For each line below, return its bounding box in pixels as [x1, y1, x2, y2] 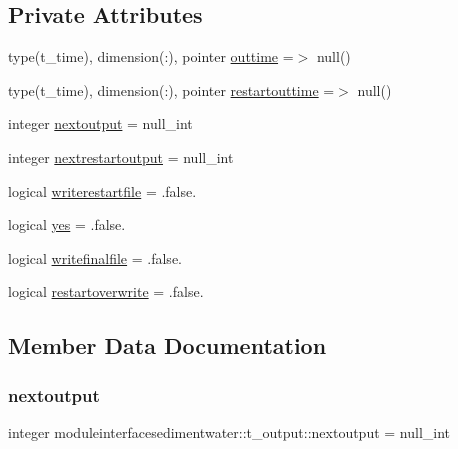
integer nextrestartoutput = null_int [8, 146, 234, 167]
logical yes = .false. [8, 214, 126, 235]
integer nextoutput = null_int [8, 113, 193, 134]
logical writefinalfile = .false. [8, 247, 182, 268]
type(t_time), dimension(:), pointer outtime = [8, 46, 294, 67]
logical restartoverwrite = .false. [8, 281, 204, 302]
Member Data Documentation [8, 330, 327, 361]
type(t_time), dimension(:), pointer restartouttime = [8, 79, 335, 100]
